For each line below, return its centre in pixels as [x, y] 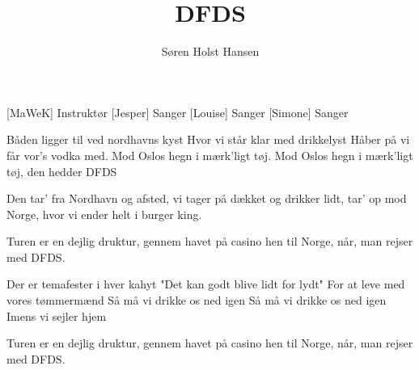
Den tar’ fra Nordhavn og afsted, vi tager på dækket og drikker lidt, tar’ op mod [207, 198]
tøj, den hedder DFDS [62, 171]
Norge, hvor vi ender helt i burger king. [104, 214]
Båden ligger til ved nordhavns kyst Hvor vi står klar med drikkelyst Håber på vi [208, 139]
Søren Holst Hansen [210, 51]
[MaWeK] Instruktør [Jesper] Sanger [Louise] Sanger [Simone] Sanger [178, 112]
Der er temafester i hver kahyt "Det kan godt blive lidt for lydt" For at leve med [206, 284]
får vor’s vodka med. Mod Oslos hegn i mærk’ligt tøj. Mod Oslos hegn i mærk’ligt [210, 155]
